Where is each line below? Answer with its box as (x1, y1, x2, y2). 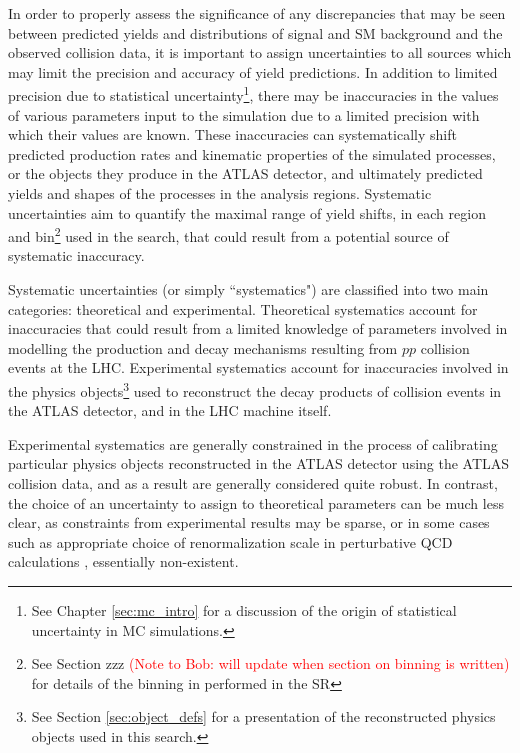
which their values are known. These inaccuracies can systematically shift (8, 124, 457, 145)
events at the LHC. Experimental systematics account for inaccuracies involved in (8, 357, 509, 378)
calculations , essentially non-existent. (8, 551, 239, 572)
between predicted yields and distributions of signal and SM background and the (8, 22, 503, 43)
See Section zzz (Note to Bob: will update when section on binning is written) (31, 653, 510, 674)
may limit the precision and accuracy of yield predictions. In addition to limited (8, 61, 498, 82)
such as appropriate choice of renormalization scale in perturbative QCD (8, 531, 453, 552)
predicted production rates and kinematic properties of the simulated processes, (8, 143, 496, 164)
